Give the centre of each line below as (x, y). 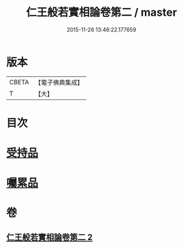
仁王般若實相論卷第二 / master (101, 12)
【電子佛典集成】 (59, 82)
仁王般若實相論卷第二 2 (50, 237)
